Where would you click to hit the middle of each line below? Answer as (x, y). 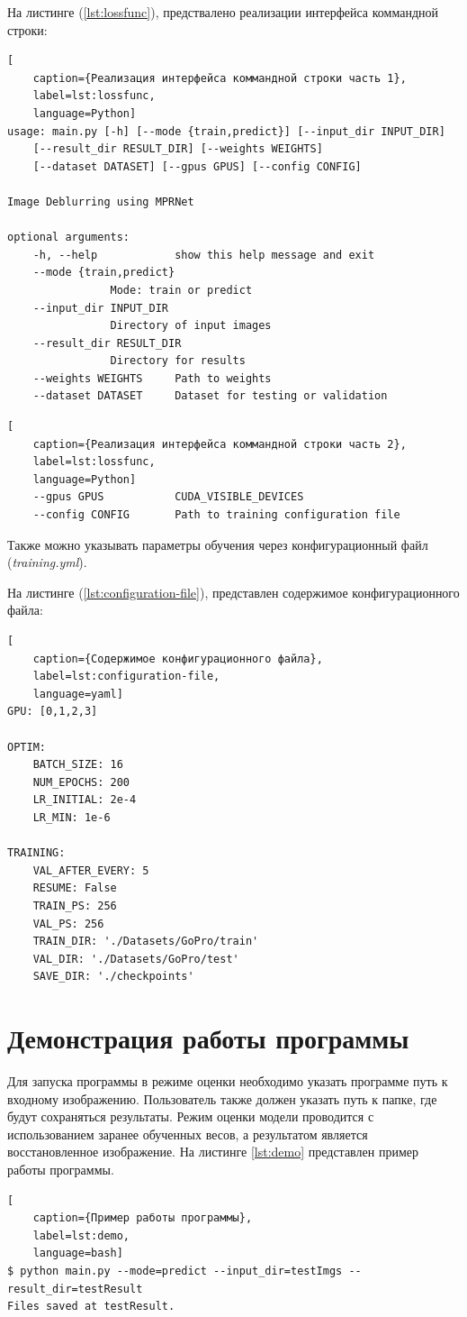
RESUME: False (75, 888)
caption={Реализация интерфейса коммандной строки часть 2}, (220, 444)
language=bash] (78, 1253)
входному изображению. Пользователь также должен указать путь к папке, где (222, 1098)
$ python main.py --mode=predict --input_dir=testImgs (175, 1271)
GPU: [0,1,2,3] (53, 712)
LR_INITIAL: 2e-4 (85, 800)
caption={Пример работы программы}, (143, 1218)
